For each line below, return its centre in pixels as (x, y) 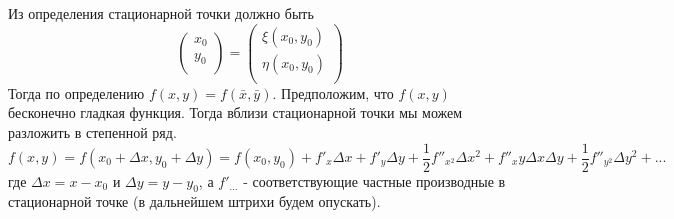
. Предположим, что (333, 92)
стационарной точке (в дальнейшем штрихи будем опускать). (194, 201)
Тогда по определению (76, 92)
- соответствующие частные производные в (374, 180)
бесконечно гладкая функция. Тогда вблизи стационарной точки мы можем (235, 112)
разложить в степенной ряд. (92, 131)
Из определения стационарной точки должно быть (161, 13)
